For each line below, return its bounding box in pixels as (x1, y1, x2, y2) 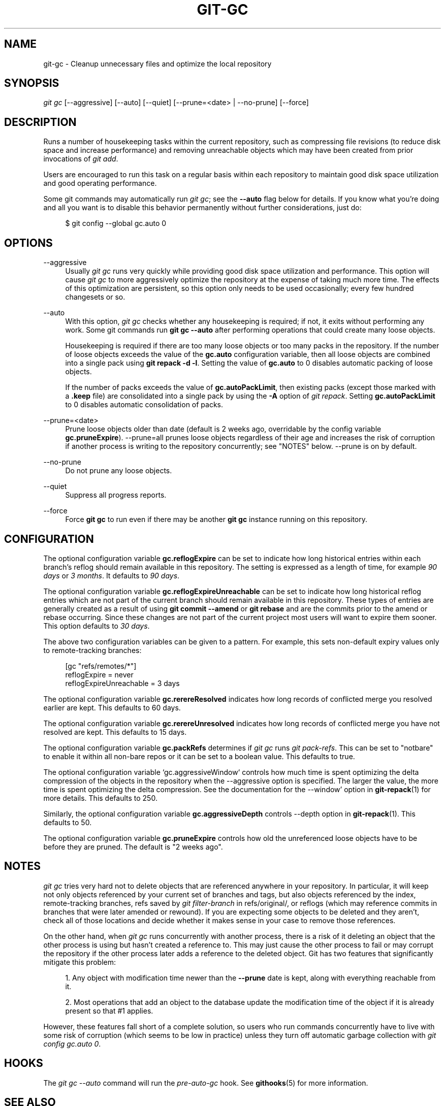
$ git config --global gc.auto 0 (65, 219, 167, 228)
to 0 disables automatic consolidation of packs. (65, 400, 224, 409)
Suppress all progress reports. (65, 491, 167, 500)
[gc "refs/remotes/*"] (65, 661, 137, 670)
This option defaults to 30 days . (43, 621, 150, 630)
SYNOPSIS (4, 77, 59, 90)
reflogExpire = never (65, 670, 134, 679)
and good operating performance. (43, 179, 157, 188)
